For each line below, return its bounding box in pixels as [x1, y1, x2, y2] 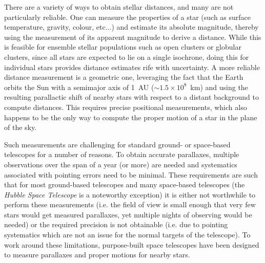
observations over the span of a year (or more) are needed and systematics [4, 159, 237, 169]
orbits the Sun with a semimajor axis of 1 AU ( [4, 81, 154, 92]
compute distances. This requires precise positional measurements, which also [4, 101, 247, 112]
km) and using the [190, 81, 248, 92]
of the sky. [4, 122, 37, 133]
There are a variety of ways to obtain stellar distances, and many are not [4, 2, 234, 12]
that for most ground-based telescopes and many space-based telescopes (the [4, 179, 245, 190]
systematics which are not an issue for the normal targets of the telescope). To [4, 229, 251, 240]
